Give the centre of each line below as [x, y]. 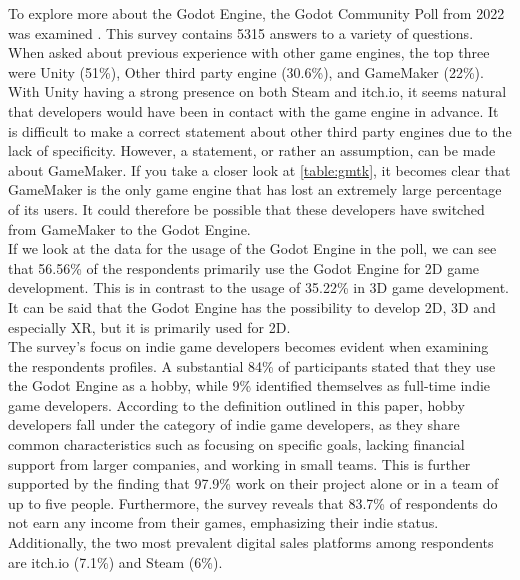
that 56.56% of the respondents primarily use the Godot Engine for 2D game [244, 267]
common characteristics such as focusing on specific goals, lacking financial [236, 444]
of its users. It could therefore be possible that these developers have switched [246, 208]
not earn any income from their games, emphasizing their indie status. [223, 522]
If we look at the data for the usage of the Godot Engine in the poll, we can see [252, 248]
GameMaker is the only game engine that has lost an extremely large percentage [255, 189]
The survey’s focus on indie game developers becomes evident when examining [248, 346]
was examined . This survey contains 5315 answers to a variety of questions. [241, 32]
